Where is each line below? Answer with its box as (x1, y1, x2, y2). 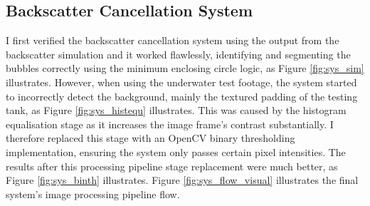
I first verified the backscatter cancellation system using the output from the (6, 33, 339, 48)
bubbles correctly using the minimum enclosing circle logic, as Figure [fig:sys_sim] (6, 61, 364, 76)
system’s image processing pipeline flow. (6, 186, 180, 201)
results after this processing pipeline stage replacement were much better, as (6, 158, 338, 173)
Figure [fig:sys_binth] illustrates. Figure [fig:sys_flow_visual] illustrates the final (6, 172, 359, 187)
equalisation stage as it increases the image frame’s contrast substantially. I (6, 116, 334, 131)
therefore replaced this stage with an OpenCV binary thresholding (6, 130, 295, 145)
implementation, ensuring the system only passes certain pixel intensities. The (6, 144, 346, 159)
